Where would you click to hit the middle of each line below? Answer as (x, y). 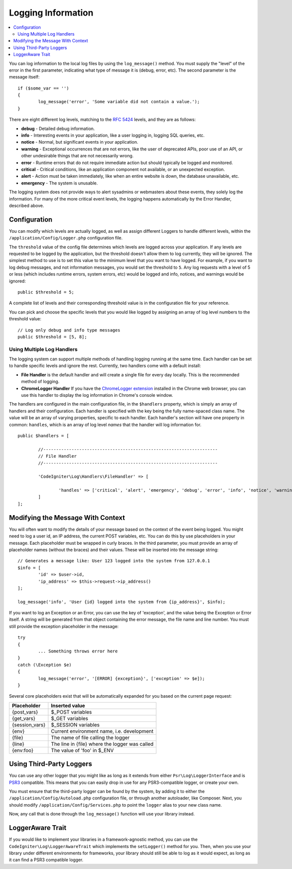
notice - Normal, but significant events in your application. (80, 142)
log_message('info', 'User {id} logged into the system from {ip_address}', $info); (122, 602)
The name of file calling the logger (90, 738)
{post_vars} (25, 712)
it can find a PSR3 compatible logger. (46, 860)
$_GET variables (70, 718)
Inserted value (68, 705)
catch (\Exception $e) (45, 665)
